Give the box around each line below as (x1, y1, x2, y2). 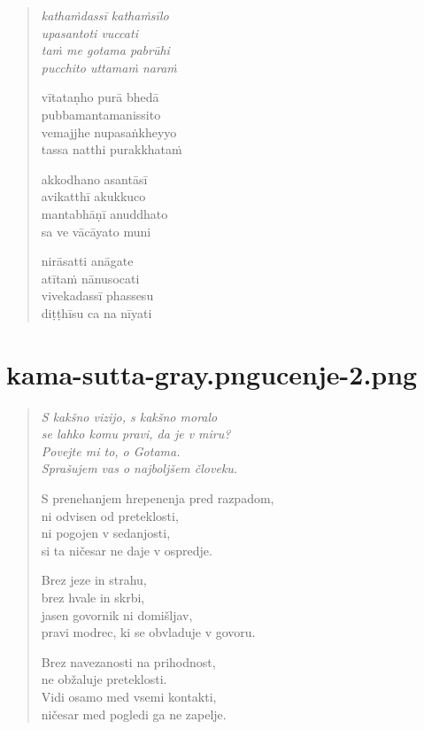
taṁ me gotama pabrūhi (41, 41, 170, 59)
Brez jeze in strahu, (41, 571, 147, 589)
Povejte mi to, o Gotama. (41, 441, 181, 460)
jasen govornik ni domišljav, (41, 605, 193, 624)
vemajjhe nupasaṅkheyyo (41, 122, 177, 141)
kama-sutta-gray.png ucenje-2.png (6, 355, 418, 392)
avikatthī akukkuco (41, 187, 146, 206)
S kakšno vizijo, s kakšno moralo (41, 407, 218, 425)
